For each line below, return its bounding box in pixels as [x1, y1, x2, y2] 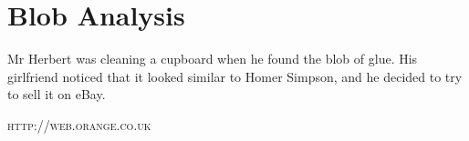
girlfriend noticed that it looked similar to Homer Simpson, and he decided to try [7, 66, 463, 86]
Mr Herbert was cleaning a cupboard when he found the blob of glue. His [7, 49, 418, 68]
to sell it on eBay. [7, 85, 106, 104]
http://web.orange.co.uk [7, 115, 151, 134]
